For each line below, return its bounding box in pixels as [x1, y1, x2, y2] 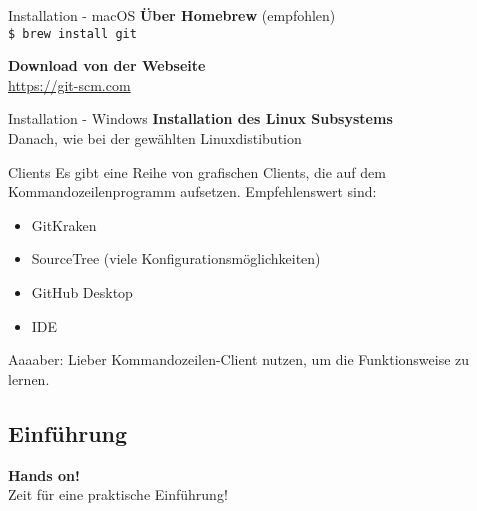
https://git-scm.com [8, 74, 131, 95]
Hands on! [8, 464, 80, 485]
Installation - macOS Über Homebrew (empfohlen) [8, 5, 336, 25]
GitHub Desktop [31, 282, 133, 302]
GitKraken [31, 214, 97, 235]
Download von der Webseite [8, 55, 206, 76]
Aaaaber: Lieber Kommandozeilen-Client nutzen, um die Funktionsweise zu [8, 349, 470, 370]
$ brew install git [8, 26, 137, 41]
